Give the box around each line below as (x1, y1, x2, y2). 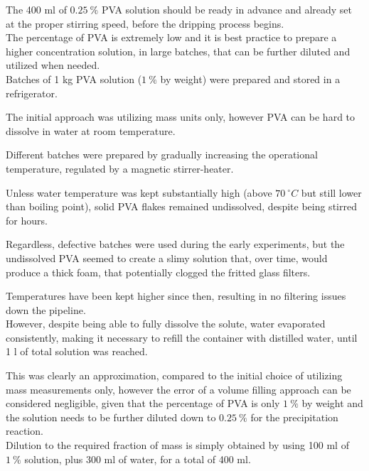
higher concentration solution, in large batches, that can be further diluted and (6, 43, 351, 58)
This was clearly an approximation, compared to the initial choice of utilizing (6, 368, 343, 383)
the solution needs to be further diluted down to (6, 409, 216, 424)
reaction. (6, 423, 43, 438)
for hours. (6, 212, 48, 227)
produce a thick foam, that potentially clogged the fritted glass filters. (6, 264, 311, 279)
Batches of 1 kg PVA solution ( (6, 71, 142, 86)
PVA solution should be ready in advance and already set (101, 2, 353, 16)
